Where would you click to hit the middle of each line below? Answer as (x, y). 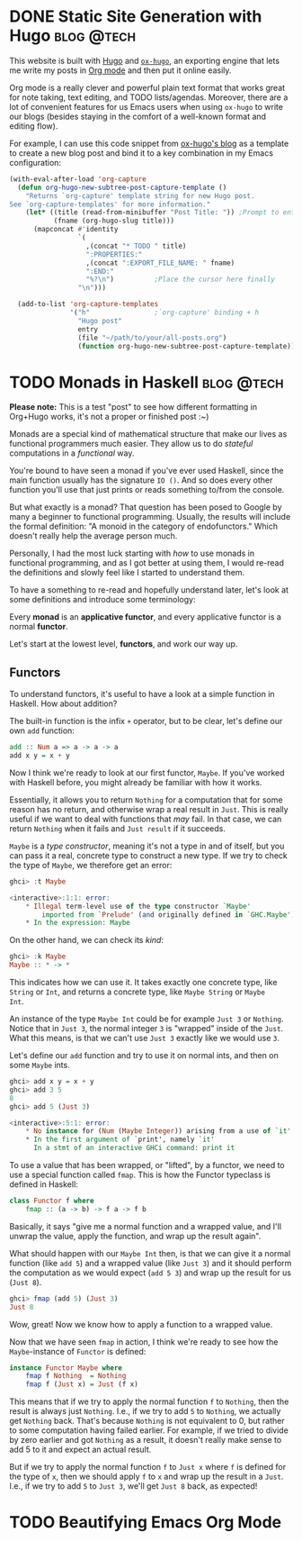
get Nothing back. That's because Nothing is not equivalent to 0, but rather (147, 1421)
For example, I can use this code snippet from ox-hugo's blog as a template (149, 143)
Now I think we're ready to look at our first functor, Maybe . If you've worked (147, 773)
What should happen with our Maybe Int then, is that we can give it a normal (150, 1253)
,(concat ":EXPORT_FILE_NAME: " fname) (160, 263)
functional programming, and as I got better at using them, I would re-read (147, 563)
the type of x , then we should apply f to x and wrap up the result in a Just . (147, 1477)
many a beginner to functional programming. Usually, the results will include (150, 517)
